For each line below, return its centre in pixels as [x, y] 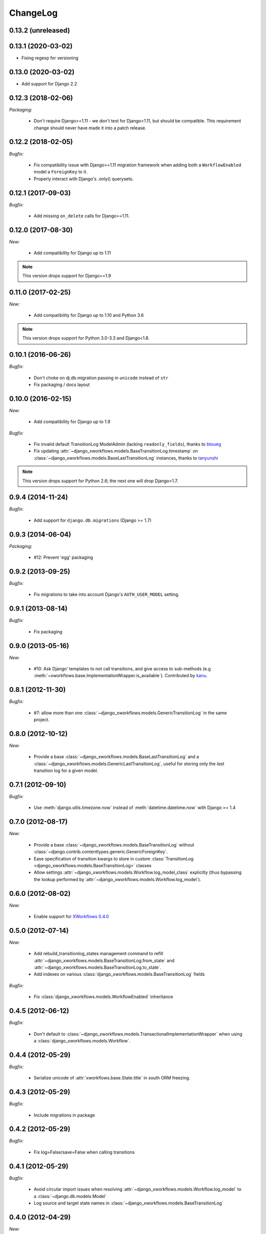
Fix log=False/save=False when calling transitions [84, 1152]
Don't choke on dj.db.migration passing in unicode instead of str [101, 378]
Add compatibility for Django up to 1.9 [72, 422]
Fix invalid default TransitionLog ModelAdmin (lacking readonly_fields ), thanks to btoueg [127, 444]
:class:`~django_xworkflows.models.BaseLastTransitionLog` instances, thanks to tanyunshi [126, 458]
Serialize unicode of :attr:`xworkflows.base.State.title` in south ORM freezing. [112, 1078]
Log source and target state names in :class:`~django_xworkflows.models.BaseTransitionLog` [129, 1203]
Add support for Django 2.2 [49, 83]
